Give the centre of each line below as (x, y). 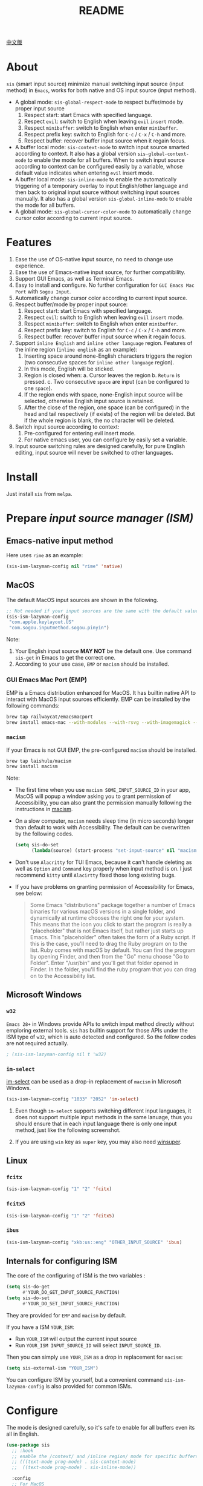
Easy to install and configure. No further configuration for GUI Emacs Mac (105, 285)
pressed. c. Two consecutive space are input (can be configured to (107, 382)
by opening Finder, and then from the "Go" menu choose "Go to (109, 957)
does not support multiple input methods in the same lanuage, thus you (104, 1117)
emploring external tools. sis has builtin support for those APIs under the (97, 1030)
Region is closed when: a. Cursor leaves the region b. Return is (102, 375)
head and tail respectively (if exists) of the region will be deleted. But (109, 414)
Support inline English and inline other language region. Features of (104, 343)
